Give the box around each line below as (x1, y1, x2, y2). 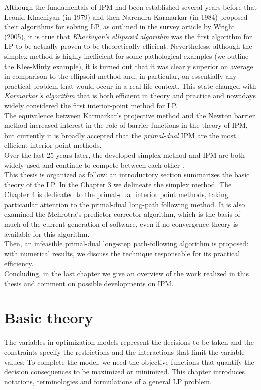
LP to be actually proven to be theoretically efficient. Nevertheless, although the (4, 41, 252, 51)
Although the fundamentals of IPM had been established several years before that (4, 2, 257, 12)
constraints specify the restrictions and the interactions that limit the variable (4, 346, 245, 357)
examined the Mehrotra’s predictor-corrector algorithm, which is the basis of (4, 209, 240, 219)
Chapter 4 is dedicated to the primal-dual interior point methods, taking (4, 189, 228, 200)
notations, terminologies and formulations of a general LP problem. (4, 376, 212, 386)
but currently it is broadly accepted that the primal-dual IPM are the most (4, 129, 236, 140)
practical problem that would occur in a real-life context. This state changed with (4, 80, 256, 91)
